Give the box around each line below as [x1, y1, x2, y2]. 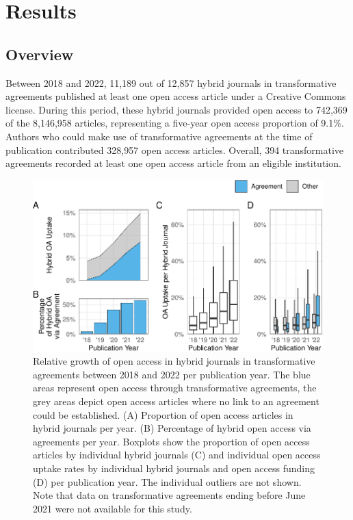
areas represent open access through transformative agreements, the [33, 380, 317, 395]
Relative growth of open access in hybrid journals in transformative [33, 354, 315, 368]
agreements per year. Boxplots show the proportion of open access [33, 434, 310, 448]
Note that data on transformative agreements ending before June [33, 488, 306, 502]
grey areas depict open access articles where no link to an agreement [33, 393, 319, 408]
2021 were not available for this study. [33, 501, 192, 515]
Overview [5, 43, 74, 64]
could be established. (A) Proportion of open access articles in [33, 407, 293, 421]
